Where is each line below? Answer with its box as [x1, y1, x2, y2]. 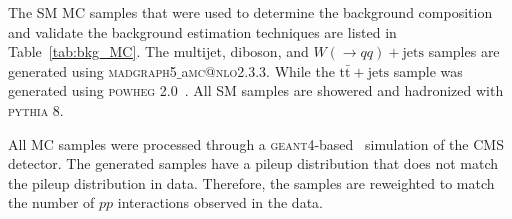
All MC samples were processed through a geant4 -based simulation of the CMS [8, 133, 504, 154]
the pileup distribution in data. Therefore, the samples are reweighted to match [8, 172, 495, 193]
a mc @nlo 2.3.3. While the [181, 60, 335, 81]
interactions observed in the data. [117, 192, 323, 213]
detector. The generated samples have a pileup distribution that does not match [8, 153, 499, 174]
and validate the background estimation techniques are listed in [8, 21, 397, 42]
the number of [8, 192, 95, 213]
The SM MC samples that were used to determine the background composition [8, 2, 493, 22]
